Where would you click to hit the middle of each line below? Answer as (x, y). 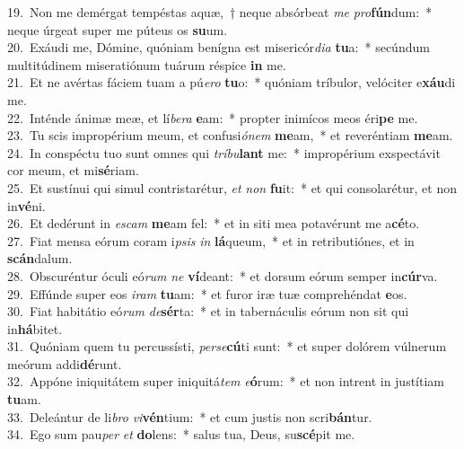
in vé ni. (26, 205)
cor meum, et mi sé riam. (73, 170)
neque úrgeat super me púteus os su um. (118, 29)
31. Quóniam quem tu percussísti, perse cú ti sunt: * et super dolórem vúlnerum (227, 346)
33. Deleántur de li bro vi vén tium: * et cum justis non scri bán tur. (190, 416)
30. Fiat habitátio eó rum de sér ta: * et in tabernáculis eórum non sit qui (208, 311)
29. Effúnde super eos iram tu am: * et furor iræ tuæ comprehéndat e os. (207, 293)
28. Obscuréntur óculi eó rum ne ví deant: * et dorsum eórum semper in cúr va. (223, 275)
